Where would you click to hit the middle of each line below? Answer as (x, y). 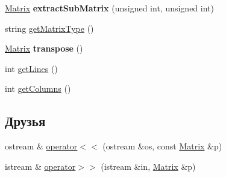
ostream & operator (41, 146)
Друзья (25, 121)
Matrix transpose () (44, 48)
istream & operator (40, 166)
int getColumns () (38, 88)
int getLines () (31, 68)
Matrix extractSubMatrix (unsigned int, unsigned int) (109, 8)
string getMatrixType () (49, 28)
